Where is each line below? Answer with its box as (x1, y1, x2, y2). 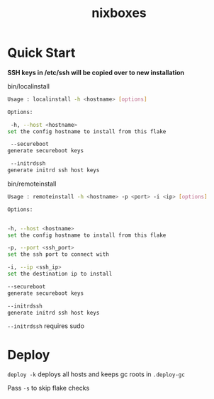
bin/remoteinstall (7, 179, 57, 188)
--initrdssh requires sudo (7, 322, 85, 330)
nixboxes (91, 5, 147, 21)
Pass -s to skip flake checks (7, 384, 90, 393)
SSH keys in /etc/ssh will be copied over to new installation (7, 68, 184, 77)
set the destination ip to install (7, 271, 113, 278)
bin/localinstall (7, 82, 50, 90)
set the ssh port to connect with (7, 251, 110, 258)
